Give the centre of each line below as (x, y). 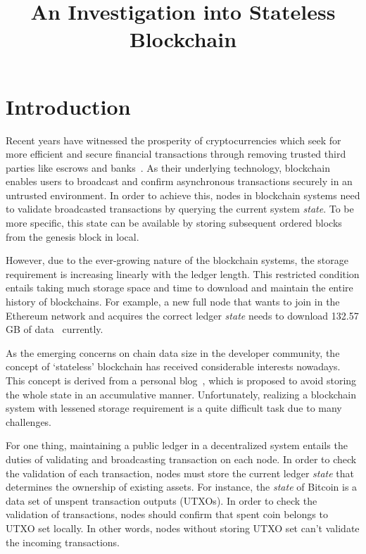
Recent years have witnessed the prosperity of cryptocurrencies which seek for (173, 140)
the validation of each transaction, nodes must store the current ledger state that (180, 473)
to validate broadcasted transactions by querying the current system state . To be (180, 209)
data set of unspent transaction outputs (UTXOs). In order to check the (162, 500)
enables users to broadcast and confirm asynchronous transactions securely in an (179, 181)
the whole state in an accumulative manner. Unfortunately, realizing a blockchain (181, 394)
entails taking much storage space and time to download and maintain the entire (179, 288)
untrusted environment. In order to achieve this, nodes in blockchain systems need (183, 195)
